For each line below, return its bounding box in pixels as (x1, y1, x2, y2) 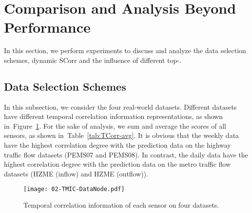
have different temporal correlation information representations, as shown (4, 111, 223, 121)
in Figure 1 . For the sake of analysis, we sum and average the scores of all (4, 120, 226, 131)
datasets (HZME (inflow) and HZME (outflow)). (4, 168, 149, 178)
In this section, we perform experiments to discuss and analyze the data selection (4, 45, 246, 56)
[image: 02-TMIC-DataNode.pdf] (23, 186, 125, 193)
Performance (4, 17, 91, 37)
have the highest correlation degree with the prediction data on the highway (4, 140, 231, 150)
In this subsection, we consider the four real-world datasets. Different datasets (4, 101, 237, 112)
